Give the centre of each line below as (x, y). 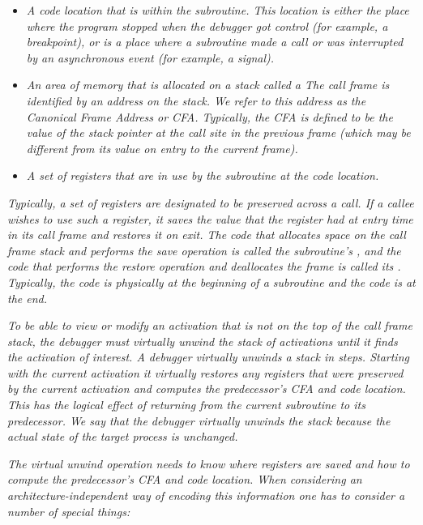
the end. (28, 298)
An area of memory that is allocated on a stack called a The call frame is (208, 85)
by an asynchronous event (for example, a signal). (150, 57)
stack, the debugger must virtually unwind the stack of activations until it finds (203, 341)
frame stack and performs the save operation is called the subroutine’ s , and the (204, 250)
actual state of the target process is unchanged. (123, 436)
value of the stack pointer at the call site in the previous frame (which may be (218, 132)
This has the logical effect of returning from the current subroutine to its (186, 405)
